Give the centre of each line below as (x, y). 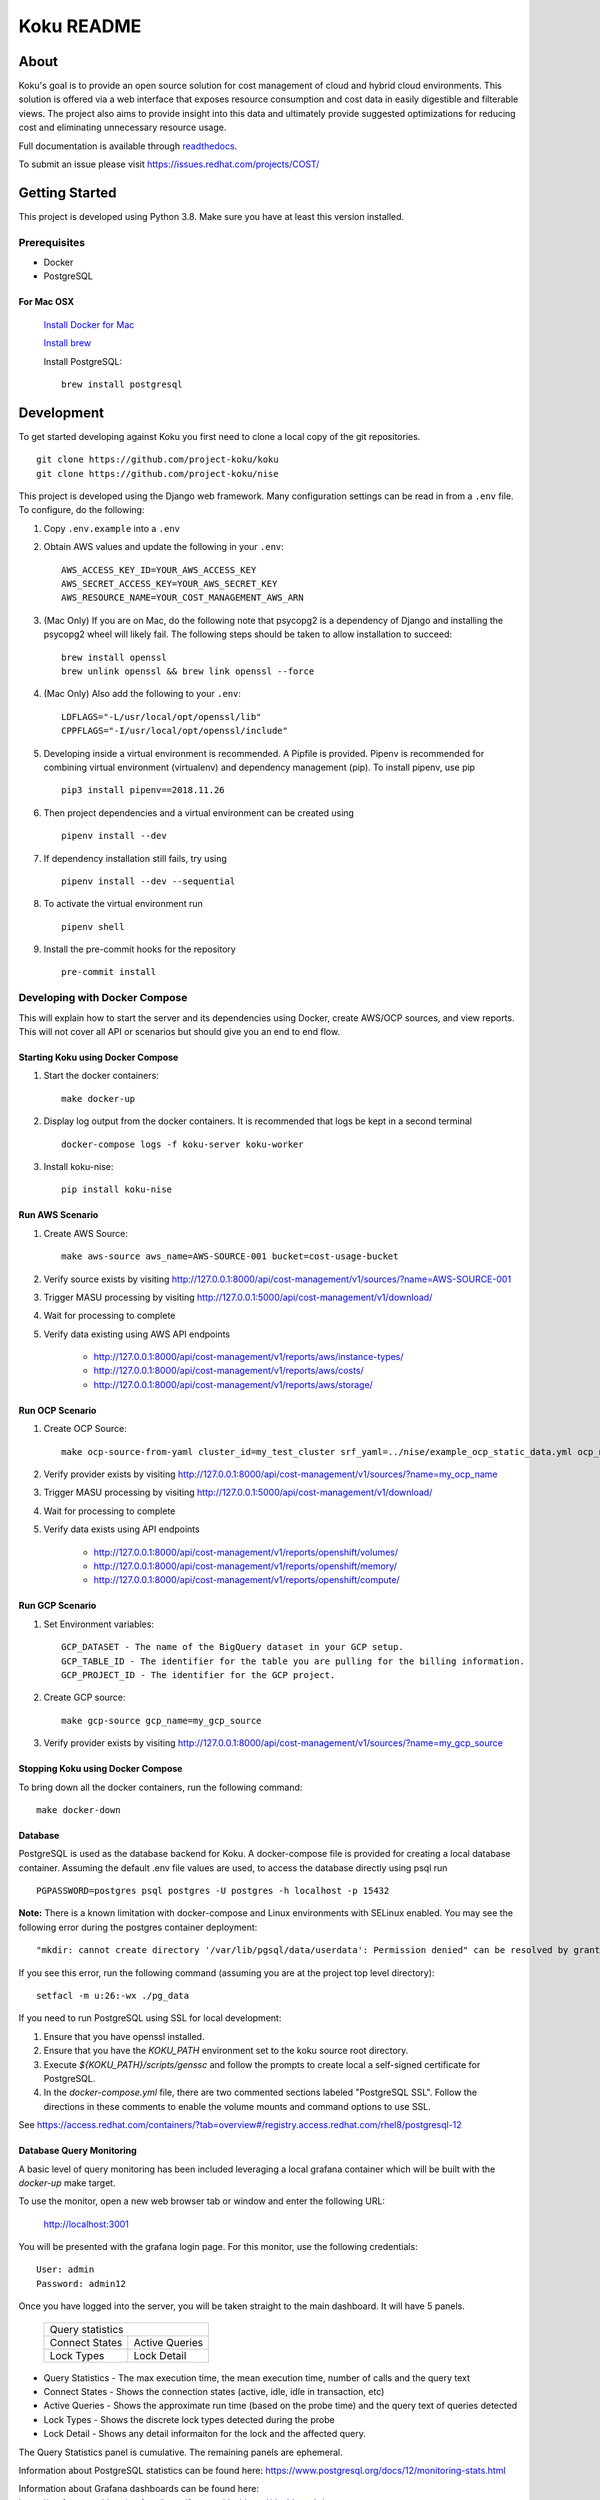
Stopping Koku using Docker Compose (100, 1769)
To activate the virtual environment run (123, 904)
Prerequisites (51, 242)
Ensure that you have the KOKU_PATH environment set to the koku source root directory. (226, 2051)
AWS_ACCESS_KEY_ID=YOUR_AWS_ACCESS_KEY (159, 569)
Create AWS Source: (86, 1233)
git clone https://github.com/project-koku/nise (157, 473)
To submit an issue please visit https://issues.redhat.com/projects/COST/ (169, 164)
